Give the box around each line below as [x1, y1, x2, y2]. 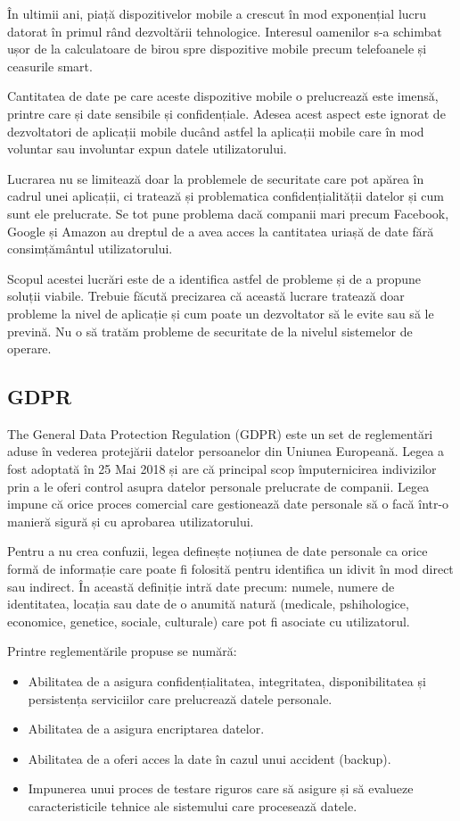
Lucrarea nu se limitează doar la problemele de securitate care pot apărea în [7, 169, 424, 187]
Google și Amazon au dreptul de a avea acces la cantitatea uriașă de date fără [7, 221, 434, 240]
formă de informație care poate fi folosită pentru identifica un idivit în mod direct [7, 560, 454, 578]
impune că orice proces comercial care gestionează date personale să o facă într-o [7, 494, 449, 513]
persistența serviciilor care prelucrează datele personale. [28, 689, 333, 708]
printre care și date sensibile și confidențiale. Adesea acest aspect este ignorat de [7, 104, 446, 122]
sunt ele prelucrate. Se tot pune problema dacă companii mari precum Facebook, [7, 203, 449, 222]
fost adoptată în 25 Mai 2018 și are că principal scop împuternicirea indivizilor [7, 460, 437, 478]
